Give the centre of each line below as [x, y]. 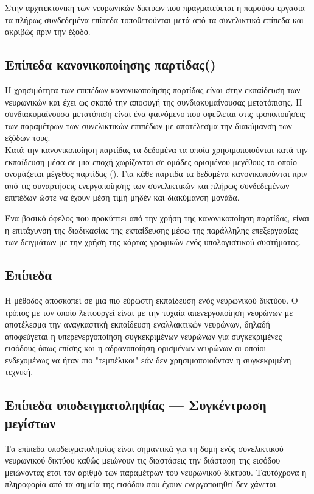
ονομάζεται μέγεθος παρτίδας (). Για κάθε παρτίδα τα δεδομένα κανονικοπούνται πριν [156, 174]
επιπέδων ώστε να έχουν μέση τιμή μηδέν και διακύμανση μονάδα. [122, 197]
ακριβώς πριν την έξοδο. [48, 31]
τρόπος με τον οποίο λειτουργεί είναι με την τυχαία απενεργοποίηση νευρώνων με [149, 312]
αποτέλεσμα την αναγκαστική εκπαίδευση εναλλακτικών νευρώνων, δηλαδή [138, 324]
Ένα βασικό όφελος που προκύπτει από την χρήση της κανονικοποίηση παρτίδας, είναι [157, 217]
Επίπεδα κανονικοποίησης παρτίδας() [110, 64]
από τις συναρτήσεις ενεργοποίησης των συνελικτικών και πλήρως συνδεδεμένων [147, 185]
